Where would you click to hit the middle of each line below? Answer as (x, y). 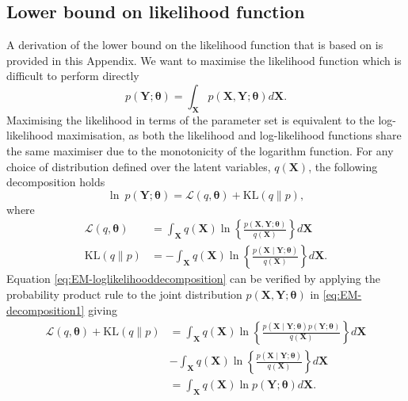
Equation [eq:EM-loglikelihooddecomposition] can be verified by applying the (193, 279)
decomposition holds (56, 182)
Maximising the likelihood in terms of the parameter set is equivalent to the (191, 119)
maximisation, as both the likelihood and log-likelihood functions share (229, 135)
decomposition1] (46, 309)
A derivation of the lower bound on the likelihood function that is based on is (195, 45)
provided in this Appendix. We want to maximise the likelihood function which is (204, 60)
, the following (343, 166)
